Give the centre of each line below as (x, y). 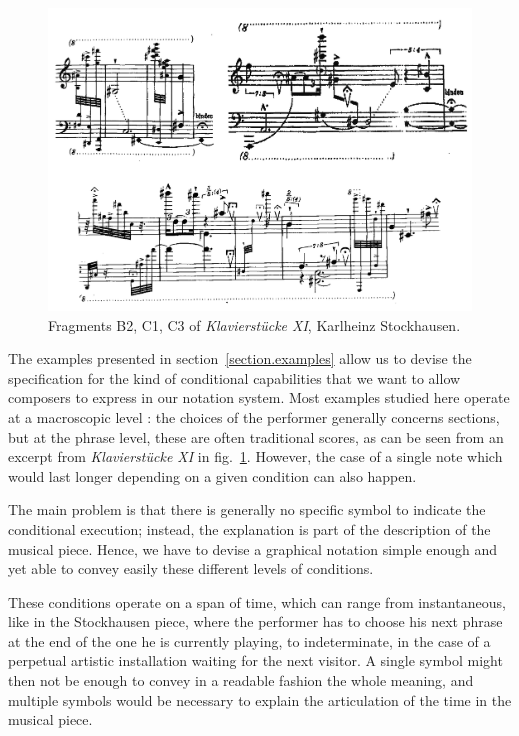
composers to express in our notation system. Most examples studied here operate (259, 397)
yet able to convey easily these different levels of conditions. (191, 568)
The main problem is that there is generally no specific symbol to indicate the (247, 509)
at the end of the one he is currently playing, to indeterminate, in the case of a (249, 640)
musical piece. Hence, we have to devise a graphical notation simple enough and (253, 548)
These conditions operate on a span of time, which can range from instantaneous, (257, 601)
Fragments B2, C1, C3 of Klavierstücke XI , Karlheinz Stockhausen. (254, 324)
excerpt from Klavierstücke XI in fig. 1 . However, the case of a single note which (255, 456)
